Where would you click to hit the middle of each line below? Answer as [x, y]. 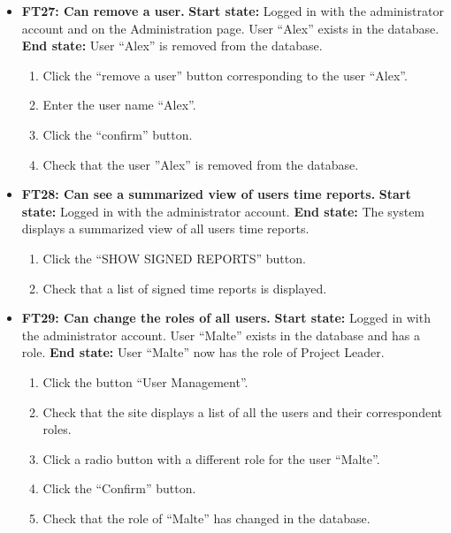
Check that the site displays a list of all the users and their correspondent [242, 411]
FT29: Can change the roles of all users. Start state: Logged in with [226, 318]
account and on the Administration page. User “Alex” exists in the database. [230, 28]
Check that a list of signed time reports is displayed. [185, 288]
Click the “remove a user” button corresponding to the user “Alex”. [225, 75]
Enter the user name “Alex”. [119, 105]
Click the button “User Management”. [145, 381]
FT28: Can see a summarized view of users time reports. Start [216, 194]
